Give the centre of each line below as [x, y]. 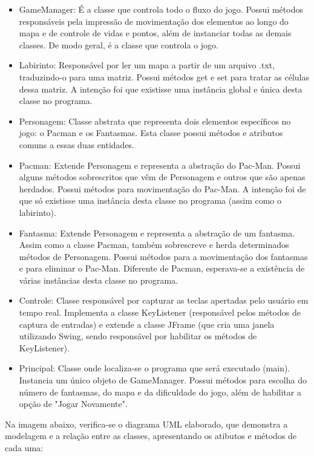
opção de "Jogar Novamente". [73, 404]
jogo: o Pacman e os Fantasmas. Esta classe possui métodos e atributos [151, 133]
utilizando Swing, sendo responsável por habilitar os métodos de [138, 336]
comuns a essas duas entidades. [77, 144]
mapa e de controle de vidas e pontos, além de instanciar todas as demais [155, 33]
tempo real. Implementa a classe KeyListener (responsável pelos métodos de [160, 312]
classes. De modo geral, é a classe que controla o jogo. [119, 44]
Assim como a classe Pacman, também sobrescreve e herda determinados [154, 245]
